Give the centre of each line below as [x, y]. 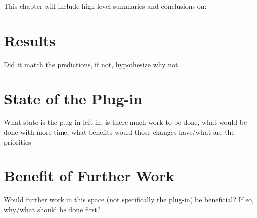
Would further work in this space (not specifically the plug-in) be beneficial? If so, [129, 199]
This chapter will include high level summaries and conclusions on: [105, 6]
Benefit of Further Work [89, 176]
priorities [18, 141]
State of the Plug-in [73, 98]
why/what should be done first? [52, 209]
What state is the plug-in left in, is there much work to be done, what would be [126, 122]
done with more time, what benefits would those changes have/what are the [119, 132]
